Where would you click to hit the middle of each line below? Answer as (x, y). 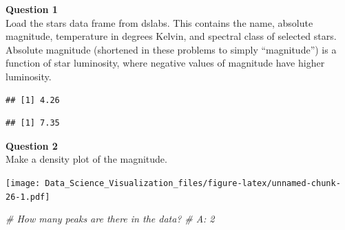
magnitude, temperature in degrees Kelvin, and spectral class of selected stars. (171, 36)
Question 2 (32, 145)
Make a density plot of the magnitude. (86, 159)
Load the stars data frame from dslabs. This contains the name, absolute (159, 22)
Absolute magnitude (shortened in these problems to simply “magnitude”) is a (171, 49)
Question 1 (32, 9)
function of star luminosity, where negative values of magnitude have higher (165, 63)
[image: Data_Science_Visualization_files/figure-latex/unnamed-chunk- (173, 183)
